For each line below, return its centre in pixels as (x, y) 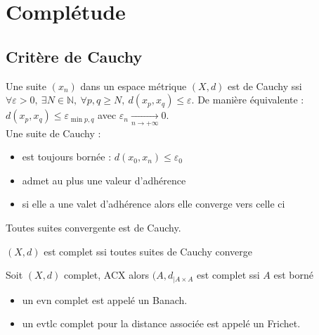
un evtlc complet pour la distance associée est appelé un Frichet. (161, 323)
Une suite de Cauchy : (53, 133)
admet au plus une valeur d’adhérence (104, 180)
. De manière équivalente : (248, 100)
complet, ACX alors (107, 275)
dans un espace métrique (134, 86)
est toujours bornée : (67, 157)
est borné (294, 275)
